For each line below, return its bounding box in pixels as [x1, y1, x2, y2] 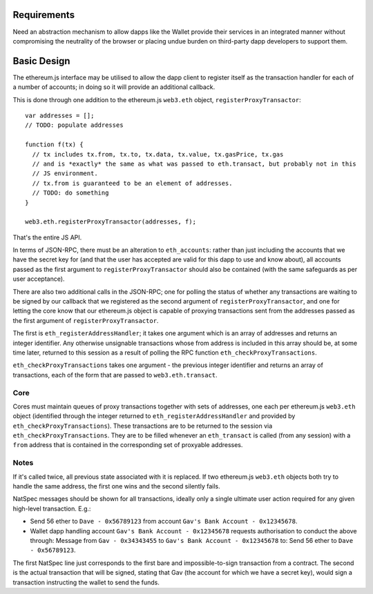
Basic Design [12, 55, 70, 67]
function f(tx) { [25, 141, 84, 148]
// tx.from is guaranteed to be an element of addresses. [32, 179, 233, 187]
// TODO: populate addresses [25, 121, 124, 129]
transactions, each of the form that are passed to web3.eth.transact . [12, 370, 218, 379]
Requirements [12, 9, 75, 21]
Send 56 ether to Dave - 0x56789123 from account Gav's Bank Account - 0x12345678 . [30, 517, 298, 526]
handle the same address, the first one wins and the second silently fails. [12, 482, 220, 490]
